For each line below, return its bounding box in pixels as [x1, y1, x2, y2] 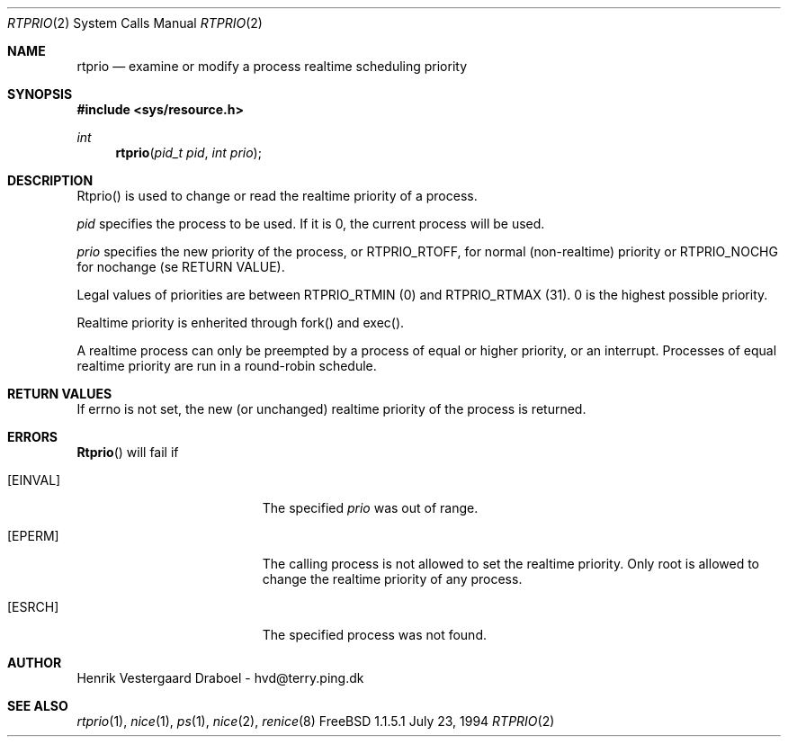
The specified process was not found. [262, 627, 488, 642]
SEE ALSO [7, 698, 68, 713]
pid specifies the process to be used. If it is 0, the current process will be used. [76, 216, 545, 231]
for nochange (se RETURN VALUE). [76, 259, 285, 274]
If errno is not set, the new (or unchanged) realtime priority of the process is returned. [76, 401, 587, 417]
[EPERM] [7, 528, 59, 543]
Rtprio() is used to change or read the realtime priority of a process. [76, 188, 478, 203]
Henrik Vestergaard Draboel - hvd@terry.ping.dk [76, 670, 364, 686]
